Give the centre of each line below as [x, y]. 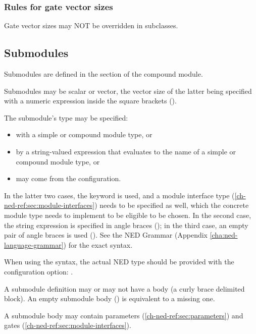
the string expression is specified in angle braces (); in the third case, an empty [126, 225]
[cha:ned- [224, 235]
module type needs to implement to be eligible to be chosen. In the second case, [128, 215]
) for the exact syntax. [98, 244]
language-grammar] [34, 244]
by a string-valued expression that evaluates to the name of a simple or [126, 151]
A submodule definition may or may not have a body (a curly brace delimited [124, 288]
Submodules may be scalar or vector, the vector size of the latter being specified [128, 91]
